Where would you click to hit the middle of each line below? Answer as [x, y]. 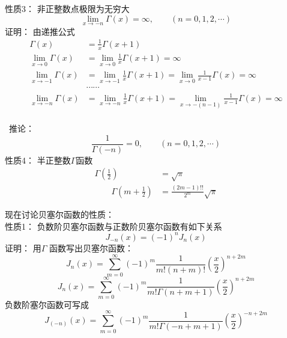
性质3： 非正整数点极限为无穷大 [67, 8]
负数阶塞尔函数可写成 [47, 304]
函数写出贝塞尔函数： [91, 247]
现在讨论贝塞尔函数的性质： [59, 214]
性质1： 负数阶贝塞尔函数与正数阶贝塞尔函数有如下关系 [113, 226]
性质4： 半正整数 [38, 160]
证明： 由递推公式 [40, 31]
